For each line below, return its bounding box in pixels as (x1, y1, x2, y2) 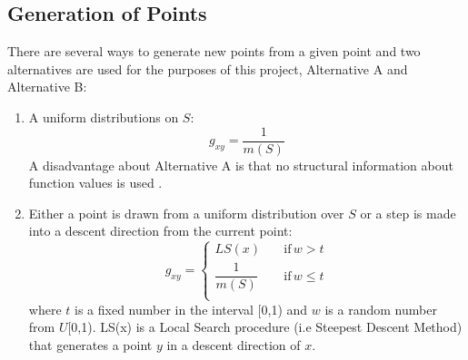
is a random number (324, 299, 437, 318)
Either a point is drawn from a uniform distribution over (28, 203, 344, 222)
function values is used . (28, 173, 163, 192)
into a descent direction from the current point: (28, 221, 293, 240)
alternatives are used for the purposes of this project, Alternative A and (7, 59, 408, 78)
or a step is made (360, 203, 456, 222)
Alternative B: (7, 77, 87, 96)
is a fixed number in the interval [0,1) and (75, 299, 308, 318)
